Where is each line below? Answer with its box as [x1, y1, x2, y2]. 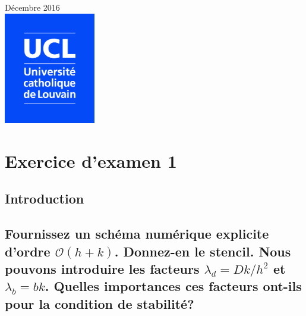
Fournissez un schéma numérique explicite [5, 224, 269, 243]
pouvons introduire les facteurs [5, 259, 200, 277]
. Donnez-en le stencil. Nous [114, 242, 291, 260]
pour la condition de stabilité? [5, 294, 194, 312]
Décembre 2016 [5, 1, 60, 13]
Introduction [5, 189, 84, 208]
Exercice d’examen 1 [5, 148, 177, 173]
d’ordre [5, 242, 51, 260]
